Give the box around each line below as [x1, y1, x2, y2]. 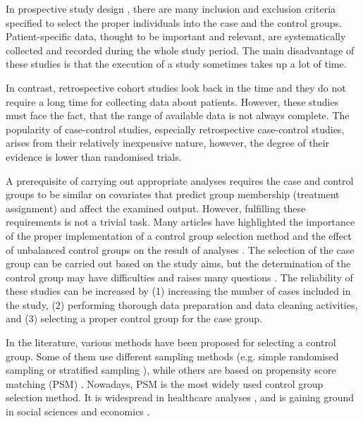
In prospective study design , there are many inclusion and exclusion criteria [6, 1, 336, 16]
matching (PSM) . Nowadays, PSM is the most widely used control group [6, 376, 324, 391]
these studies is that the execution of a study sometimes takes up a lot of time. [6, 56, 347, 71]
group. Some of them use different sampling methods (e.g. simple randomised [6, 348, 339, 363]
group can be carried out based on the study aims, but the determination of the [6, 256, 351, 271]
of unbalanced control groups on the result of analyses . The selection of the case [6, 242, 355, 257]
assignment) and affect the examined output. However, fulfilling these [6, 200, 306, 215]
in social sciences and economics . [6, 404, 150, 419]
